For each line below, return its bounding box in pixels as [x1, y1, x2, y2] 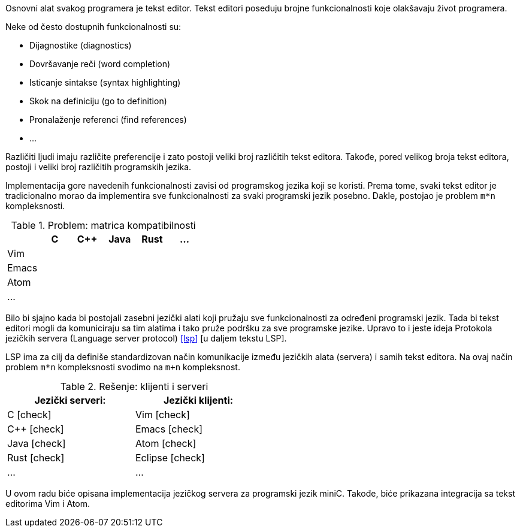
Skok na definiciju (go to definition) [29, 96, 167, 106]
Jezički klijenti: [163, 394, 234, 406]
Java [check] [7, 437, 66, 449]
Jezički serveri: [34, 394, 106, 406]
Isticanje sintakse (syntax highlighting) [29, 77, 181, 87]
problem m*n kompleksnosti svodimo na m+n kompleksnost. [5, 362, 240, 372]
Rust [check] [7, 452, 65, 464]
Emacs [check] [135, 423, 203, 435]
